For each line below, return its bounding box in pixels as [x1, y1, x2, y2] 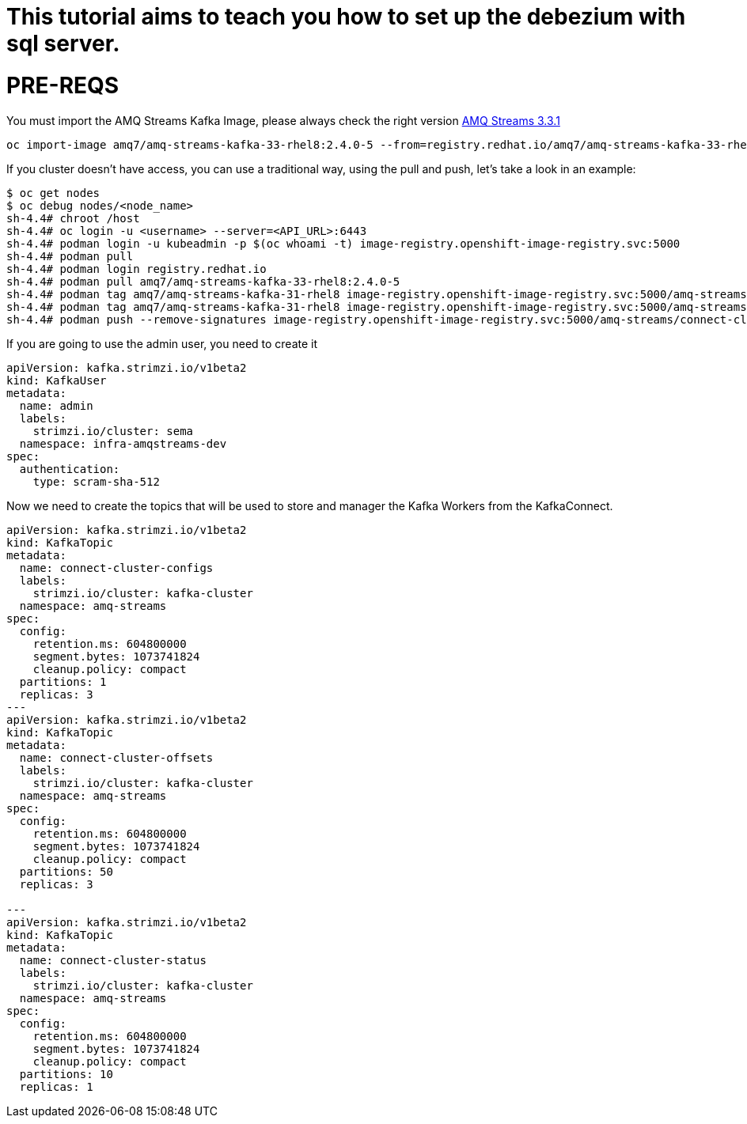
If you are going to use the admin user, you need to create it [6, 336, 318, 350]
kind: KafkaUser [6, 373, 107, 387]
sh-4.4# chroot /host [6, 211, 140, 225]
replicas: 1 [19, 1080, 93, 1093]
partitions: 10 [19, 1067, 113, 1080]
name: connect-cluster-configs [19, 561, 214, 574]
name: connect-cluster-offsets [19, 751, 214, 764]
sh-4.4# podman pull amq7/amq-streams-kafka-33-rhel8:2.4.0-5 [6, 274, 400, 288]
